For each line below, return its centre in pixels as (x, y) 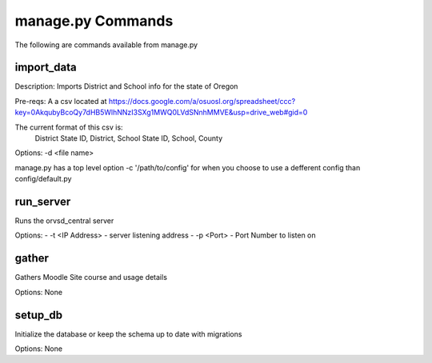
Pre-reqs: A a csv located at (61, 101)
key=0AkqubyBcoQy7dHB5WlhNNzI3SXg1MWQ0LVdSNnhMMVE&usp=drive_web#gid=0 (161, 113)
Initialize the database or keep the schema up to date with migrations (128, 334)
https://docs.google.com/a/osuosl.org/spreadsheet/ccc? (202, 101)
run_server (43, 201)
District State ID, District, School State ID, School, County (129, 138)
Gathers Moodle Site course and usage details (91, 277)
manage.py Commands (94, 21)
